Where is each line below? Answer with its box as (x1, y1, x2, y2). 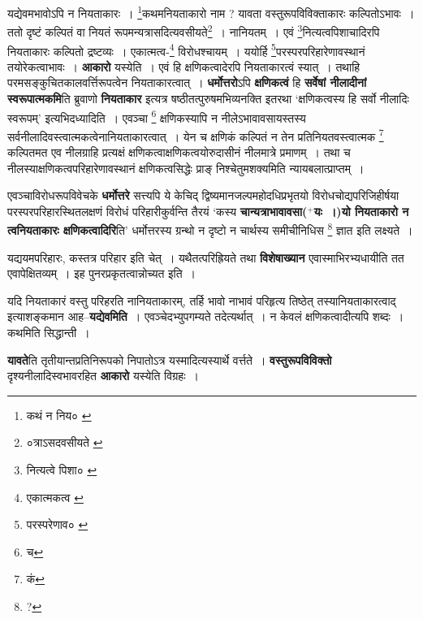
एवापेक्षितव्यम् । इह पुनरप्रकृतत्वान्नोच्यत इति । (7, 265, 196, 282)
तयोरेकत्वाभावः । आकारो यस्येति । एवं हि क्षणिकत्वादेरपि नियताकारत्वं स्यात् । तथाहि (7, 58, 360, 75)
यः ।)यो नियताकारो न (313, 202, 409, 219)
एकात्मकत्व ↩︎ (26, 488, 84, 505)
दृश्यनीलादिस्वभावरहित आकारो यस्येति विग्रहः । (7, 367, 199, 384)
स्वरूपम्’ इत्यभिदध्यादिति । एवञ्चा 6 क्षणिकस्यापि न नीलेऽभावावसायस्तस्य (7, 106, 306, 126)
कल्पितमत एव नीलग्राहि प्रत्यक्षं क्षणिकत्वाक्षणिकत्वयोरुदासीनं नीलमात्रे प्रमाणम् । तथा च (7, 144, 351, 161)
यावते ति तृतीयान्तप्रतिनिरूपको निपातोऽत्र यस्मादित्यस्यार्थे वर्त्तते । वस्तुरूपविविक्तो (7, 351, 332, 368)
